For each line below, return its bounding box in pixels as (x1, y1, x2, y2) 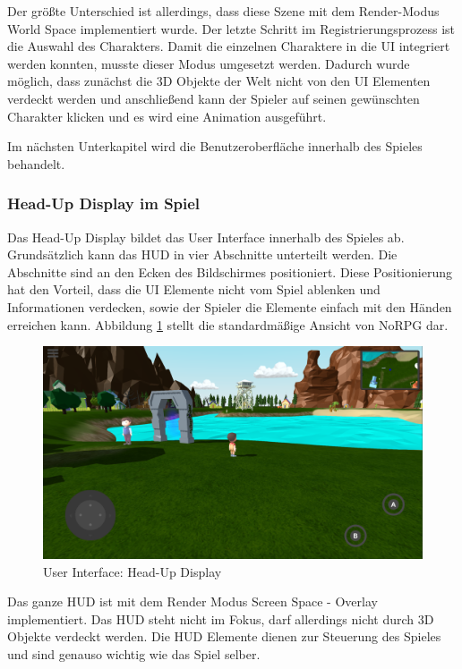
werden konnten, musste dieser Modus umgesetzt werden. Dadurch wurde (7, 54, 410, 72)
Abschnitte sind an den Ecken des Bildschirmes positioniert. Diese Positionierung (7, 262, 452, 281)
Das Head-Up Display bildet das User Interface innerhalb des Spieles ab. (7, 227, 405, 246)
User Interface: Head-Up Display (43, 562, 222, 580)
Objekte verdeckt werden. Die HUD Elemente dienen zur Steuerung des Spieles (7, 627, 441, 646)
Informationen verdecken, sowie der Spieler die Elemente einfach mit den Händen (7, 297, 452, 316)
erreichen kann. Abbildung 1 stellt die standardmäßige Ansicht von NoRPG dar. (7, 315, 449, 334)
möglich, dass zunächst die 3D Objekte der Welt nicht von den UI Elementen (7, 72, 431, 90)
